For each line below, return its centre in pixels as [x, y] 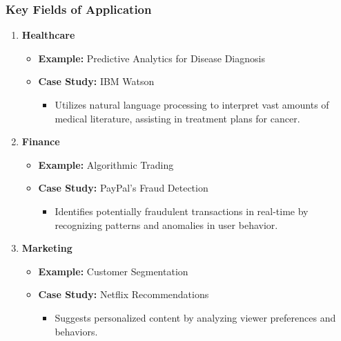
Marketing [47, 248]
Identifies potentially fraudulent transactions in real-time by [182, 211]
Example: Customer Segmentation [113, 271]
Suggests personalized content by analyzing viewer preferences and [195, 317]
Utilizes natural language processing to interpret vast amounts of [192, 104]
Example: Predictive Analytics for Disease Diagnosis [152, 58]
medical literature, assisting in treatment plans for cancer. [177, 118]
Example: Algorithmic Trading [106, 164]
